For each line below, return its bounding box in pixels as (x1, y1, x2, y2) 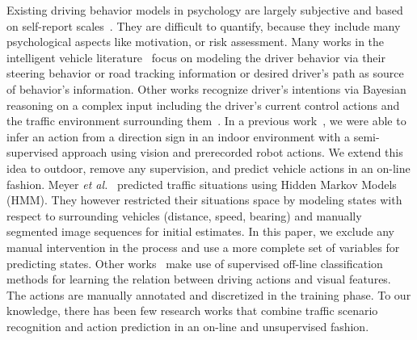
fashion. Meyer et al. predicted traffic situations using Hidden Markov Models (6, 175, 397, 192)
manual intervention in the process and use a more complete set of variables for (6, 238, 400, 255)
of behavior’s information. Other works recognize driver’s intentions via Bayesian (6, 80, 406, 97)
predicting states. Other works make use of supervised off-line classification (6, 254, 383, 271)
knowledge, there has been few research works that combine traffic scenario (6, 302, 378, 319)
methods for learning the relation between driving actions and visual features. (6, 271, 391, 288)
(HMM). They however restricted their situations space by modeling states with (6, 191, 402, 208)
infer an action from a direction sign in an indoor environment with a (6, 128, 350, 145)
